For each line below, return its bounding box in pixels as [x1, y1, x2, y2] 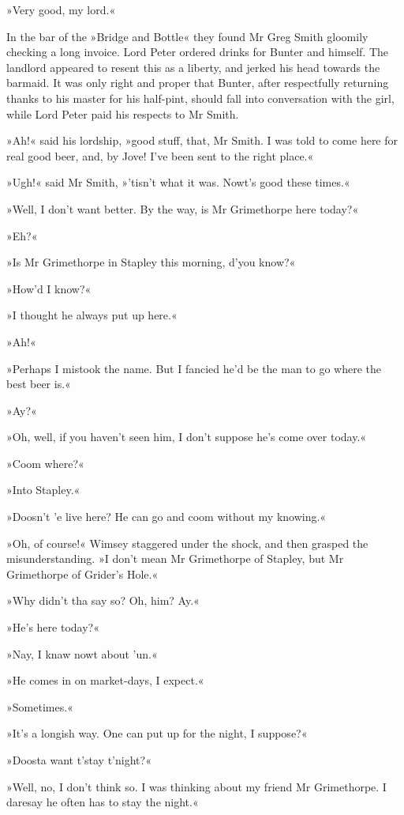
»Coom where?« [6, 455, 84, 471]
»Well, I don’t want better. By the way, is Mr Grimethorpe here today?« [6, 200, 359, 217]
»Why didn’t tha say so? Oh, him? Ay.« [6, 592, 200, 609]
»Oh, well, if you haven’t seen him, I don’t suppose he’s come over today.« [6, 428, 367, 445]
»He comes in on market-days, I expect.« [6, 672, 204, 689]
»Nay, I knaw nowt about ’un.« [6, 645, 158, 662]
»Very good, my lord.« [6, 2, 116, 17]
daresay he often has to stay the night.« [6, 794, 199, 810]
